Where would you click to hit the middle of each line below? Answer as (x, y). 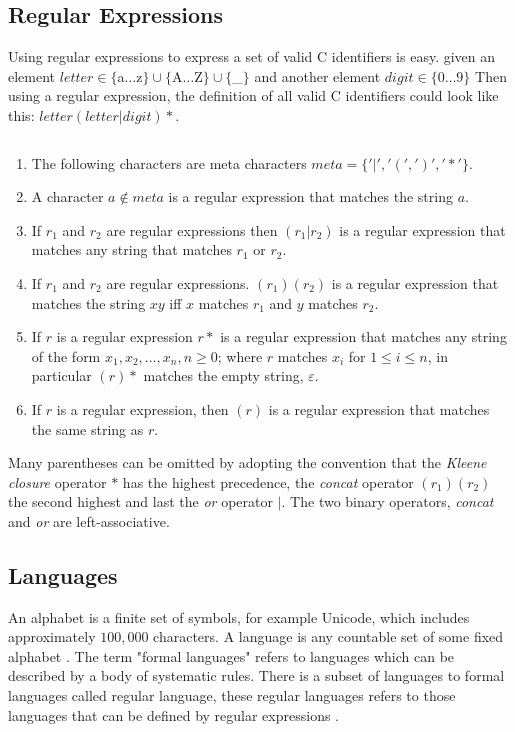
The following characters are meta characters (169, 162)
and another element (317, 75)
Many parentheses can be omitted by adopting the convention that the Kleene (247, 462)
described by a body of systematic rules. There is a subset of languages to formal (256, 675)
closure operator (57, 481)
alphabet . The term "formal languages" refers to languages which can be (231, 655)
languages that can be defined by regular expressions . (174, 714)
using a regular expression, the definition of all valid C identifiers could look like (253, 95)
